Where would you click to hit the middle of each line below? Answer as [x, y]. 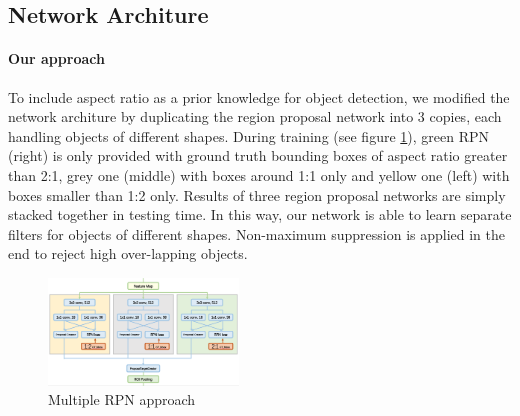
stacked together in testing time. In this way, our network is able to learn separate [260, 214]
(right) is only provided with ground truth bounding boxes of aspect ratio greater [258, 155]
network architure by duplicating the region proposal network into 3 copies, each [255, 116]
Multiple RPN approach [122, 399]
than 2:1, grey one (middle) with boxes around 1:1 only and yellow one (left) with [259, 174]
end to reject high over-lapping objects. [128, 253]
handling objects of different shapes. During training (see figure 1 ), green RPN [249, 135]
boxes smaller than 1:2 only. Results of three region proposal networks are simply [257, 194]
